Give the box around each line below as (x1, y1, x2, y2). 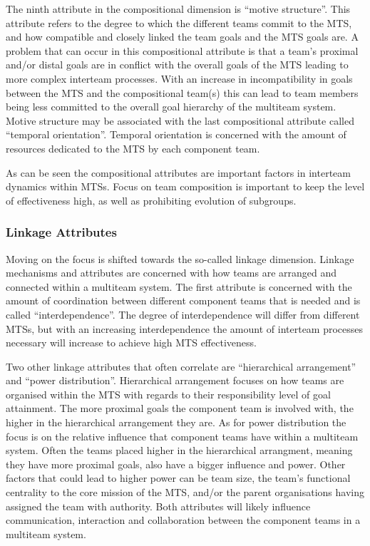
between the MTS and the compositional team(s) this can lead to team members (6, 85, 359, 100)
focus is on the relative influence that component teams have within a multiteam (6, 428, 359, 443)
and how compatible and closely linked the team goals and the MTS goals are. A (6, 29, 359, 44)
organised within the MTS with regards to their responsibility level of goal (6, 386, 331, 401)
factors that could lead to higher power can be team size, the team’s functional (6, 470, 351, 485)
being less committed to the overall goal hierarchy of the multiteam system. (6, 99, 336, 114)
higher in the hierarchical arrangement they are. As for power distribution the (6, 415, 346, 430)
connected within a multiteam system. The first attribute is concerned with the (6, 279, 352, 294)
